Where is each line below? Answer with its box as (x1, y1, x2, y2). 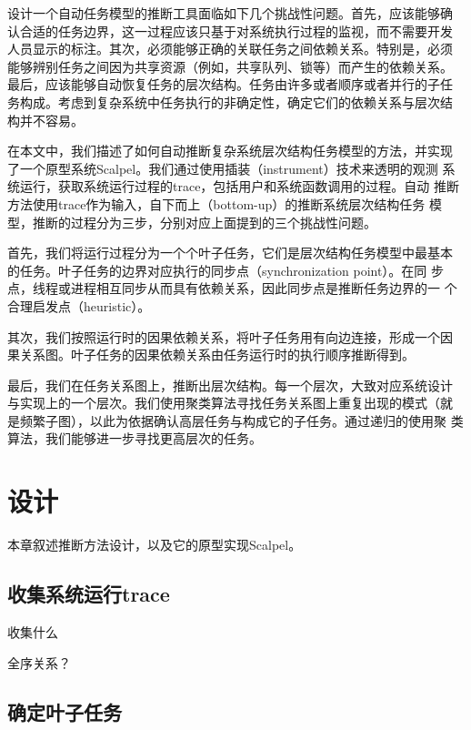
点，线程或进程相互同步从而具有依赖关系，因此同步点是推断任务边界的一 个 (7, 279, 457, 298)
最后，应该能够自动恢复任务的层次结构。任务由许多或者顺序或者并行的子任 (7, 75, 453, 94)
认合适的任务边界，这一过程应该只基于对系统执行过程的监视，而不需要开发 (7, 21, 453, 40)
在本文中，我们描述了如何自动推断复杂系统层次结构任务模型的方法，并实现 (7, 141, 453, 160)
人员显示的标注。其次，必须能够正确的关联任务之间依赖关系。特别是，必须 (7, 39, 453, 58)
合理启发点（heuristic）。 (7, 296, 151, 315)
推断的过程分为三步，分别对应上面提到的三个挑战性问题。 (32, 212, 376, 231)
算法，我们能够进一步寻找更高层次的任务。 (7, 429, 262, 448)
